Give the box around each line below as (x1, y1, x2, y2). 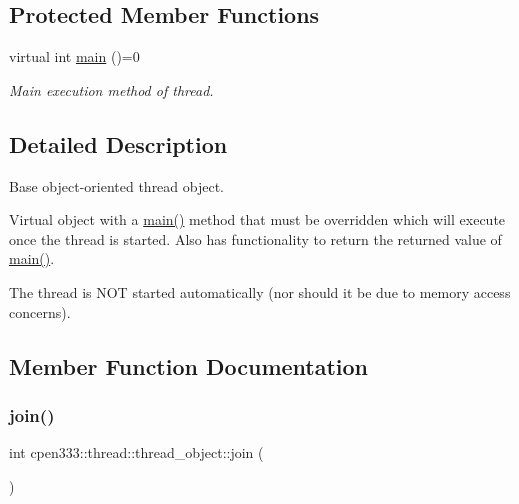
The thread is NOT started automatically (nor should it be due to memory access (9, 281, 511, 302)
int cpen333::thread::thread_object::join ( (9, 442, 264, 463)
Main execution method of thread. (9, 79, 214, 100)
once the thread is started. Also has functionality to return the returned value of (9, 228, 502, 249)
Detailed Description (9, 128, 228, 159)
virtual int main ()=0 (9, 46, 140, 67)
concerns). (9, 301, 71, 322)
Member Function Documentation (9, 350, 369, 381)
